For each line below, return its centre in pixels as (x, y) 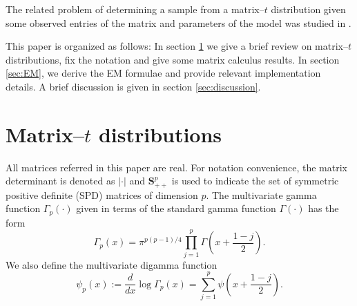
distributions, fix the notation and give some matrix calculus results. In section (173, 59)
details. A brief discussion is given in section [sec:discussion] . (133, 86)
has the (324, 208)
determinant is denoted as (60, 181)
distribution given (308, 9)
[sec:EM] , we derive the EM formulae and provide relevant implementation (163, 73)
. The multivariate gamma (261, 194)
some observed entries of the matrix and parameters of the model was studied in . (178, 22)
